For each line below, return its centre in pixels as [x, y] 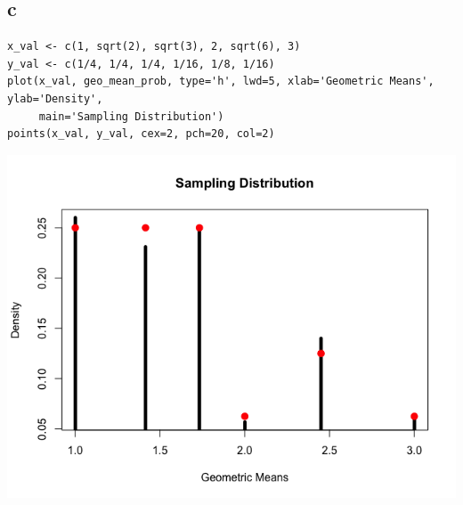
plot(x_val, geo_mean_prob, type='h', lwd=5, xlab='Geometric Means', [221, 81]
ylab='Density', [55, 98]
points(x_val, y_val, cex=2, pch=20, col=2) [141, 134]
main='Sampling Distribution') [131, 116]
